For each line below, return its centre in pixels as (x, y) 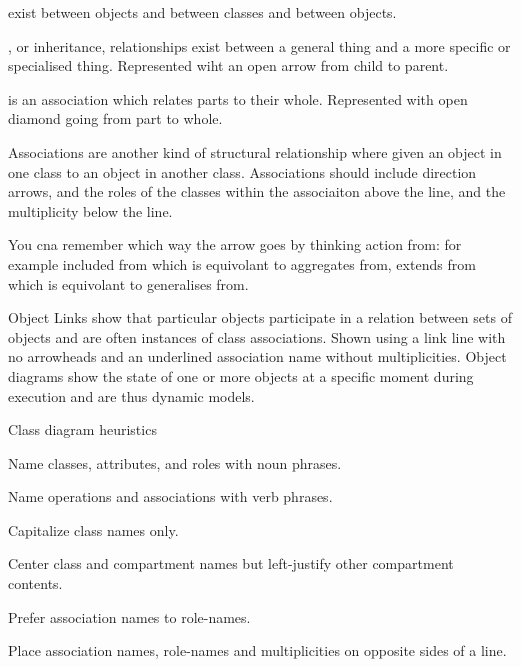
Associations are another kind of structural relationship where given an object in (255, 151)
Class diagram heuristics (82, 429)
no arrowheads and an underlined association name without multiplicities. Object (257, 356)
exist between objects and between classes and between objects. (202, 12)
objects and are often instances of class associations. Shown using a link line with (257, 336)
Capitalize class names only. (93, 529)
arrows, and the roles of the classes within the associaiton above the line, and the (257, 191)
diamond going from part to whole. (115, 118)
